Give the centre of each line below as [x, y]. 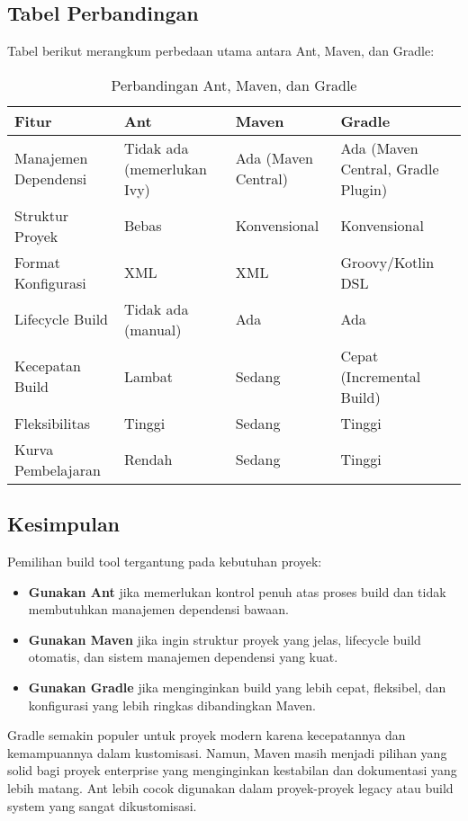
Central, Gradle [390, 168]
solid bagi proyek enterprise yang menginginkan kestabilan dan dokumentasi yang [232, 770]
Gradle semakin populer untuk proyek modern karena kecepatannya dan [207, 735]
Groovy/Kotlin [387, 262]
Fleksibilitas [52, 423]
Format [37, 262]
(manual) [153, 329]
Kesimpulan [64, 524]
